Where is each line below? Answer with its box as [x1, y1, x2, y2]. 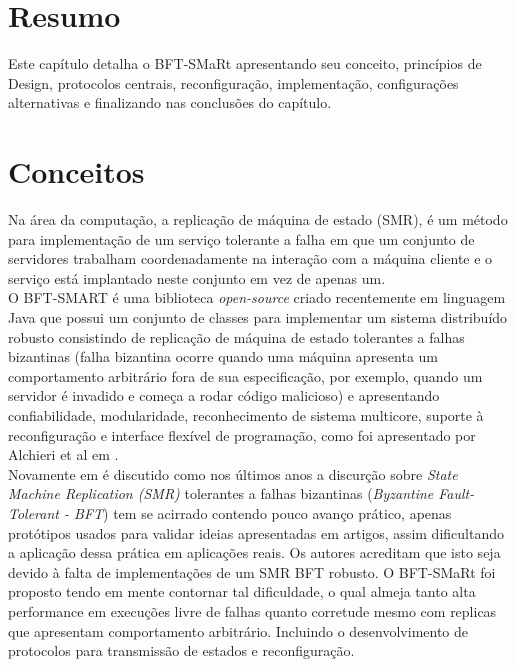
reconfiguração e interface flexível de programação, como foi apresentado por [8, 424, 476, 445]
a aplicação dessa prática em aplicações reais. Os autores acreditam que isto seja [8, 542, 501, 563]
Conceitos [8, 151, 145, 192]
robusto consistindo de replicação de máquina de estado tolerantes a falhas [8, 326, 465, 347]
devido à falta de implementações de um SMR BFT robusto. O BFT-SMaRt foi [8, 561, 496, 582]
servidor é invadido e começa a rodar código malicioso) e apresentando [8, 385, 440, 406]
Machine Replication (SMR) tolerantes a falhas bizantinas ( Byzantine [8, 483, 434, 504]
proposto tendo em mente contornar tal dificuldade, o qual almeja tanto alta [8, 581, 476, 602]
